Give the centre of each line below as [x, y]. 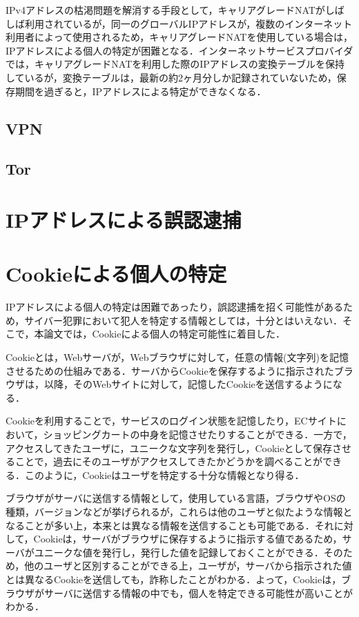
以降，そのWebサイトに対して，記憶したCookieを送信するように [188, 384]
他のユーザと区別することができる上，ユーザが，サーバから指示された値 [188, 566]
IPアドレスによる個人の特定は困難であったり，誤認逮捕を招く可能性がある [175, 307]
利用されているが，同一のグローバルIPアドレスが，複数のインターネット [188, 23]
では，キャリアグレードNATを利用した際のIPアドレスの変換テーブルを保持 [175, 64]
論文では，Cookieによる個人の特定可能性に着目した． [165, 334]
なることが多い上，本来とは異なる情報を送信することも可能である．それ [170, 525]
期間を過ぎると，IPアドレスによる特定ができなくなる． [140, 91]
